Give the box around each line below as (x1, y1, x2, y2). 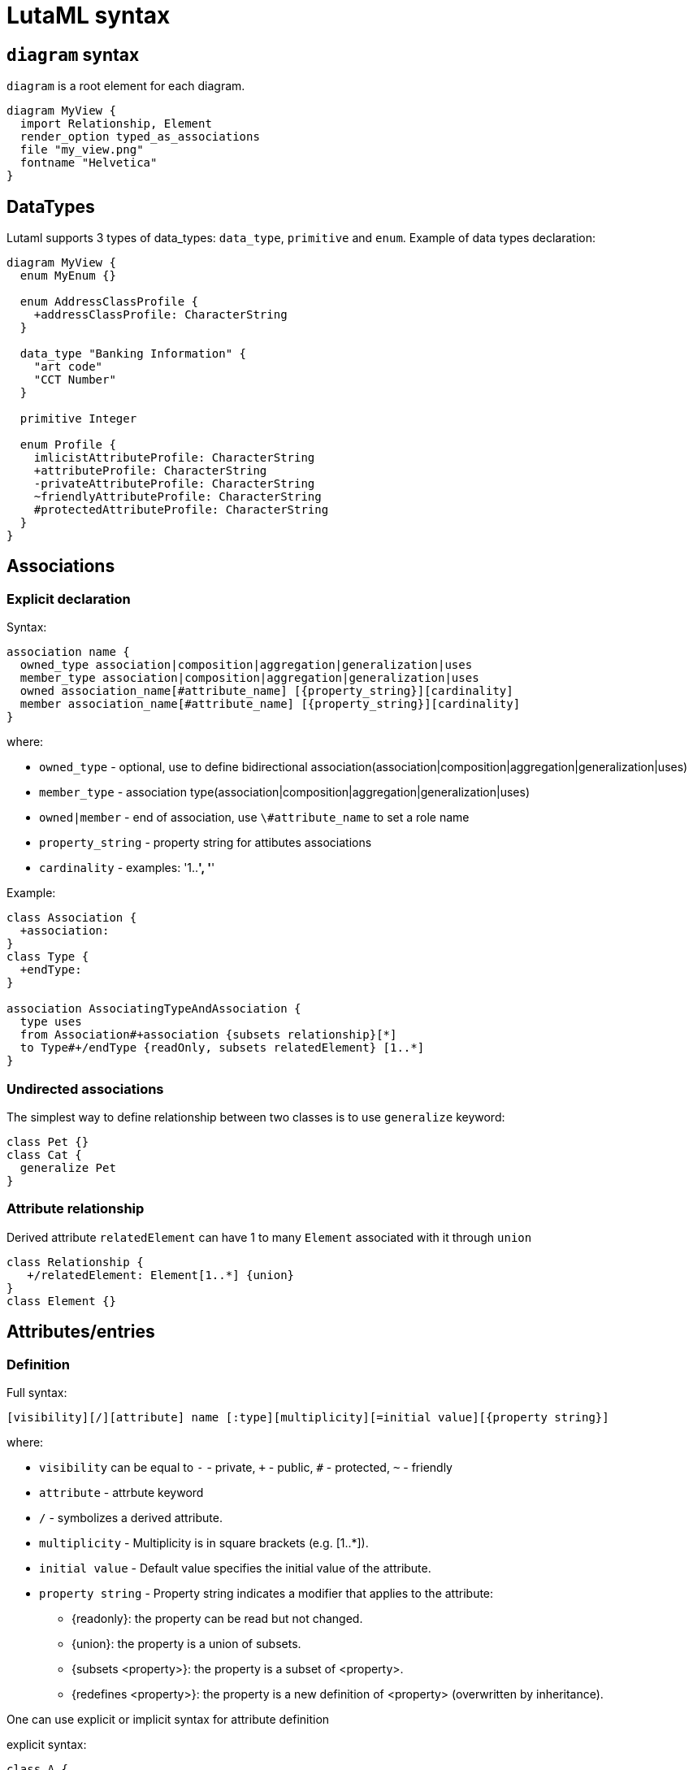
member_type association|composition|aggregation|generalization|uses (19, 671, 479, 685)
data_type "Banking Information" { (19, 347, 247, 361)
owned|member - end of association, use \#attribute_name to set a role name (39, 810, 470, 825)
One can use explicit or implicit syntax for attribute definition (6, 1711, 330, 1726)
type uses (19, 1015, 82, 1029)
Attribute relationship (6, 1200, 145, 1217)
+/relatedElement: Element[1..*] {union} (27, 1268, 295, 1282)
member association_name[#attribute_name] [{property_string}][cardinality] (19, 697, 521, 711)
